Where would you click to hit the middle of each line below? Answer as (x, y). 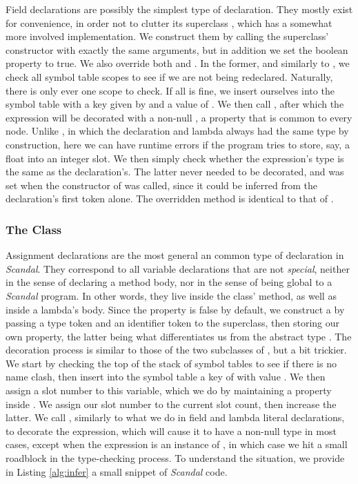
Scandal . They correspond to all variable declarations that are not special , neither (178, 268)
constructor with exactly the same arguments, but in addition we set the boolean (177, 49)
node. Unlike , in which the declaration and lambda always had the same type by (177, 131)
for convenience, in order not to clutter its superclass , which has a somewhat (169, 22)
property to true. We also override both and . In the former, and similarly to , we (178, 63)
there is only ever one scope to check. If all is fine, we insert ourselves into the (170, 90)
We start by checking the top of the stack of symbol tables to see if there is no (171, 363)
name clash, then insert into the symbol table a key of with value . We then (166, 377)
